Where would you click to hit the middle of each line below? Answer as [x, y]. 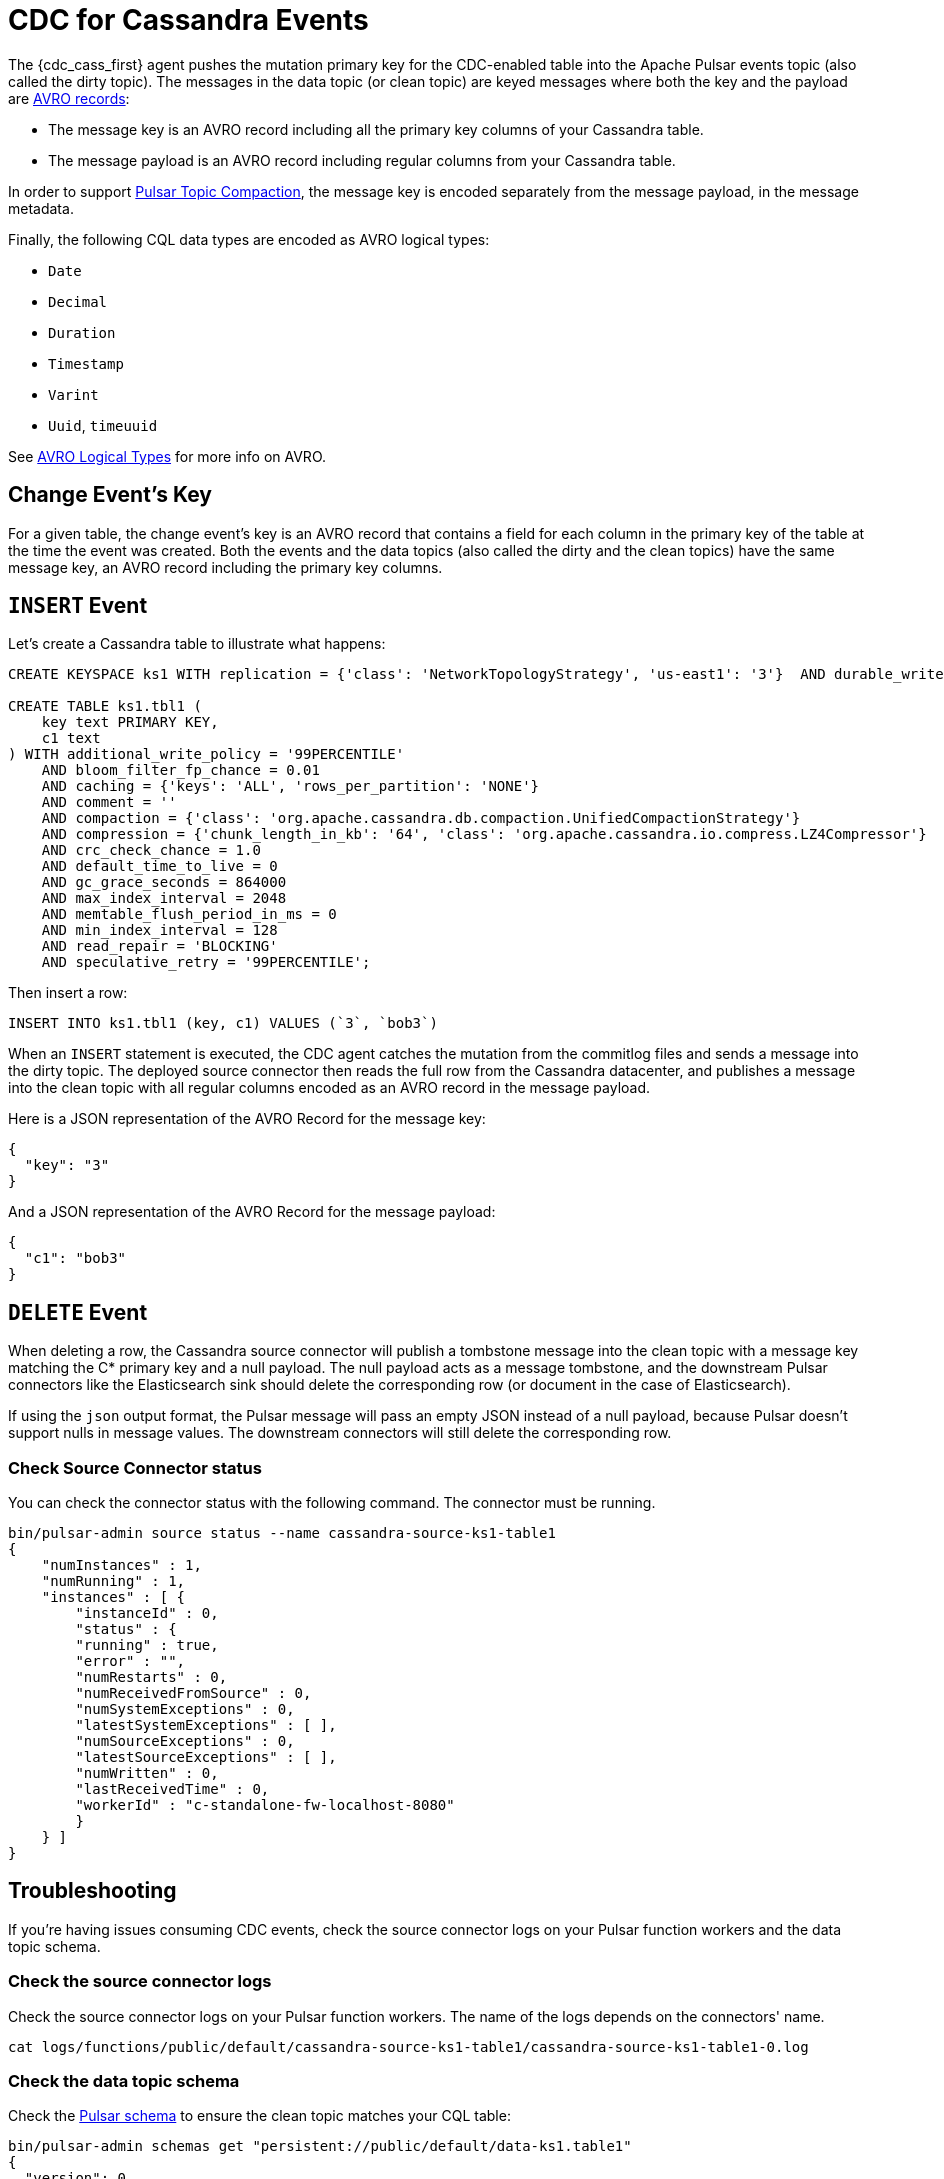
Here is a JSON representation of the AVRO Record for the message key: [247, 1119]
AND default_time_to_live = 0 [159, 866]
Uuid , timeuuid [103, 425]
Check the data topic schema [124, 2081]
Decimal [78, 301]
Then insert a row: [68, 993]
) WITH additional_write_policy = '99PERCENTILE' [206, 754]
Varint [73, 394]
